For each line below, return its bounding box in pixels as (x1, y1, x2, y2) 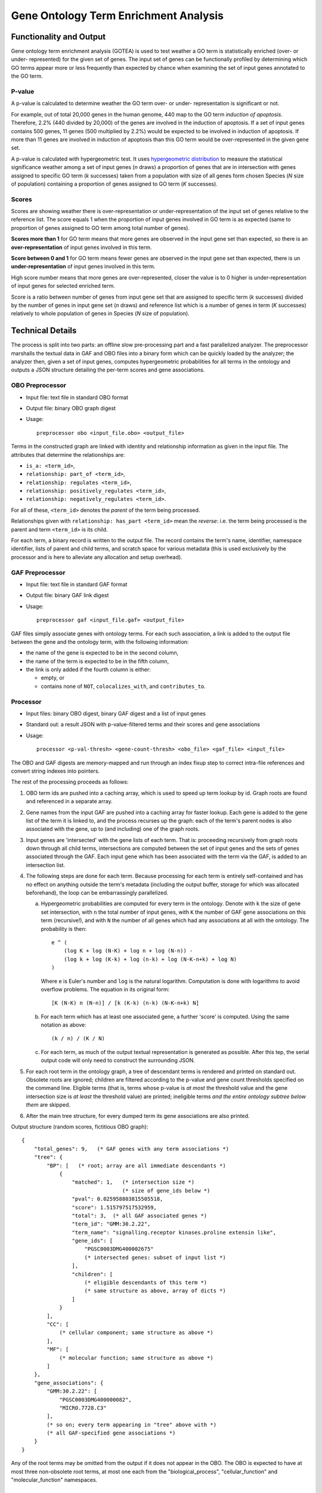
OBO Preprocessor (11, 381, 67, 389)
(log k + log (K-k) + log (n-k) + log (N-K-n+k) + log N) (63, 956, 237, 963)
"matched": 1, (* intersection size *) (72, 1179, 195, 1185)
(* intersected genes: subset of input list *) (84, 1254, 226, 1261)
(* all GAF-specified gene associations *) (47, 1430, 176, 1436)
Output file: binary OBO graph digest (26, 404, 116, 411)
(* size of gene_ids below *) (122, 1187, 210, 1194)
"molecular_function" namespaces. (11, 1476, 98, 1483)
